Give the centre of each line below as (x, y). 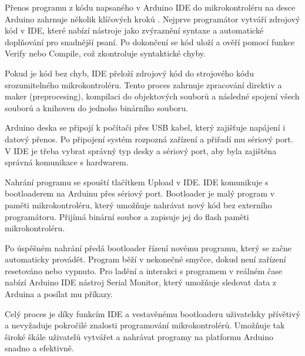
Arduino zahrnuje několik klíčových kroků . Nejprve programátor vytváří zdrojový (152, 19)
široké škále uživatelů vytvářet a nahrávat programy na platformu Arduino (139, 336)
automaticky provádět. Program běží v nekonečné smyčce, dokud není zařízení (145, 259)
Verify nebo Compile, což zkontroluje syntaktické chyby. (105, 53)
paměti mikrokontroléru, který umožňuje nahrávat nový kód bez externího (138, 204)
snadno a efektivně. (39, 348)
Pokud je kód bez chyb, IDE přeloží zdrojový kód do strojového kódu (129, 73)
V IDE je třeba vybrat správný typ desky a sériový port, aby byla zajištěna (141, 150)
